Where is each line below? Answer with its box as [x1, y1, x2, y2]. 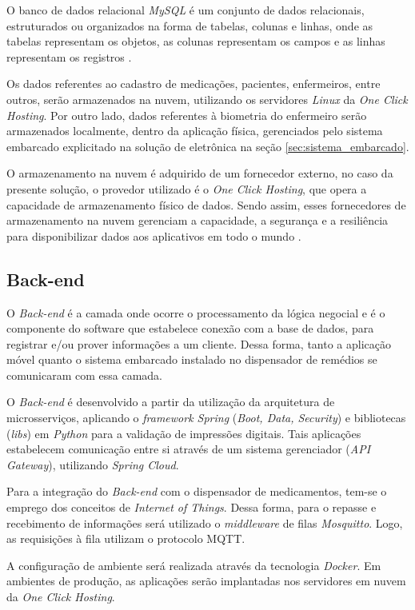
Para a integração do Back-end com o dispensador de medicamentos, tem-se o [6, 483, 387, 500]
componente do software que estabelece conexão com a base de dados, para [6, 320, 374, 337]
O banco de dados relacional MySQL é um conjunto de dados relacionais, [6, 2, 365, 18]
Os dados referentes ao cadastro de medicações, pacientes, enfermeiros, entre [6, 75, 381, 92]
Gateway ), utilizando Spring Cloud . [6, 456, 179, 472]
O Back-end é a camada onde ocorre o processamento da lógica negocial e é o [6, 304, 385, 321]
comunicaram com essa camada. [6, 366, 162, 383]
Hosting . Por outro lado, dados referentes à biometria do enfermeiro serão [6, 106, 367, 123]
